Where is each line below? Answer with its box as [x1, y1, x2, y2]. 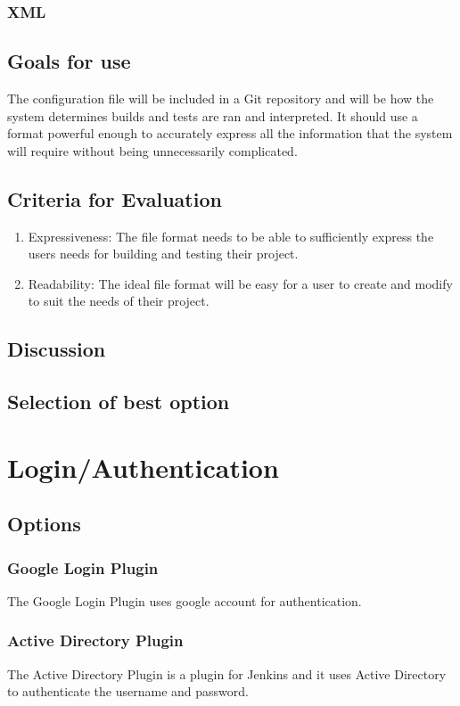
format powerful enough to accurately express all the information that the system [7, 124, 453, 143]
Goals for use [7, 47, 131, 75]
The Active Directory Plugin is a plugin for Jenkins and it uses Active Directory [7, 664, 447, 683]
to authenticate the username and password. [7, 682, 249, 701]
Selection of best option [7, 388, 230, 415]
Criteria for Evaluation [7, 185, 222, 212]
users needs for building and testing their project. [28, 244, 299, 263]
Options [7, 510, 81, 538]
